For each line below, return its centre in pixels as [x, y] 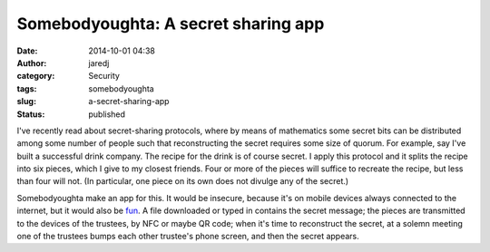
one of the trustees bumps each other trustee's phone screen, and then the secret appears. [188, 237]
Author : [32, 63]
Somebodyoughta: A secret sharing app [171, 24]
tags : [27, 88]
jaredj [99, 63]
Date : [27, 51]
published [107, 114]
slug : [26, 102]
